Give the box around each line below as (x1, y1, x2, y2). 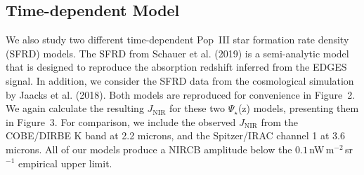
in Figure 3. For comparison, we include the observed (6, 114, 236, 129)
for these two (169, 101, 225, 115)
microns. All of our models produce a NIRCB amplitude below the (6, 141, 292, 156)
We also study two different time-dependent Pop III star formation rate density (6, 32, 349, 47)
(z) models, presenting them (238, 101, 359, 115)
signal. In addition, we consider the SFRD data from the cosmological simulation (6, 73, 354, 87)
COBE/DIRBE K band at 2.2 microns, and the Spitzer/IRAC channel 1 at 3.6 (6, 128, 345, 143)
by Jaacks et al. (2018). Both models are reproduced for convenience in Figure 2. (6, 87, 356, 101)
